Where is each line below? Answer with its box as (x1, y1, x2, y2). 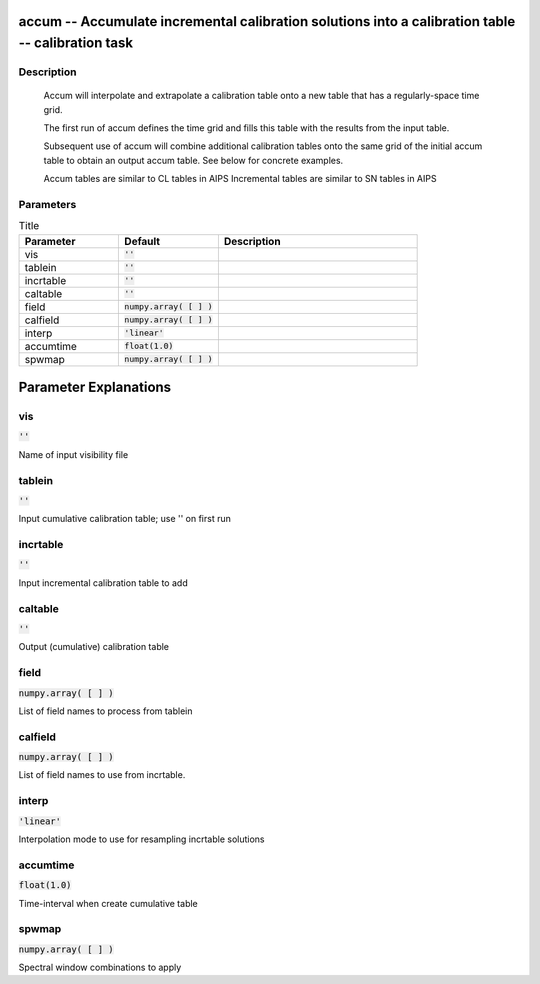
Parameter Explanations (18, 379, 172, 396)
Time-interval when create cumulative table (18, 897, 199, 909)
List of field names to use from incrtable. (18, 769, 186, 781)
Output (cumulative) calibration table (18, 641, 170, 653)
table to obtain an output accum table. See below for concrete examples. (43, 154, 344, 166)
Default (124, 234, 160, 248)
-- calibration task (18, 35, 134, 52)
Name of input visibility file (18, 448, 129, 460)
